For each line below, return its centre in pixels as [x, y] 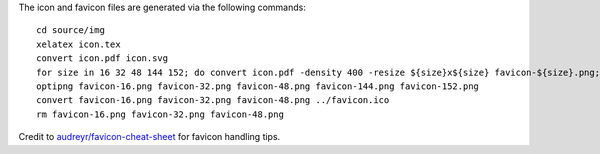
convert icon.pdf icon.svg [102, 58]
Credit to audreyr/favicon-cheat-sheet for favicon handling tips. [149, 137]
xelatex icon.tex [78, 44]
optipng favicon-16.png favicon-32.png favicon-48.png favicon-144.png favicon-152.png [258, 86]
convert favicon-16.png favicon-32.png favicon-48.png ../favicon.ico [213, 100]
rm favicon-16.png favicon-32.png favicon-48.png [160, 114]
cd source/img [70, 30]
